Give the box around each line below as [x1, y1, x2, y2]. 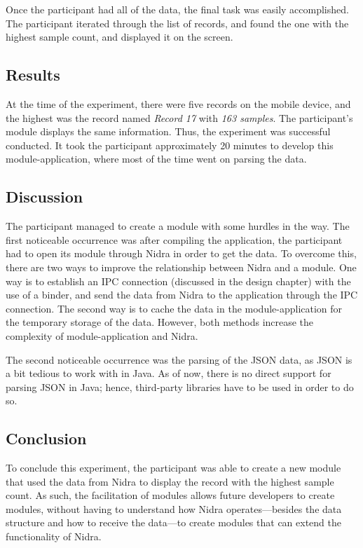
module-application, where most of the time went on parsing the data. [6, 151, 307, 166]
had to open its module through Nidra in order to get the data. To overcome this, [6, 246, 357, 261]
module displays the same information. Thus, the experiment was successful [6, 124, 331, 139]
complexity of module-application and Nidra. [6, 328, 198, 343]
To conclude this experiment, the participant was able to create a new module [6, 460, 341, 475]
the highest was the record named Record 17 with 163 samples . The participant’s [6, 110, 353, 125]
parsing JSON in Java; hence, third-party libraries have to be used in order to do [6, 379, 354, 394]
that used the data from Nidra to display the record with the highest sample [6, 474, 334, 488]
